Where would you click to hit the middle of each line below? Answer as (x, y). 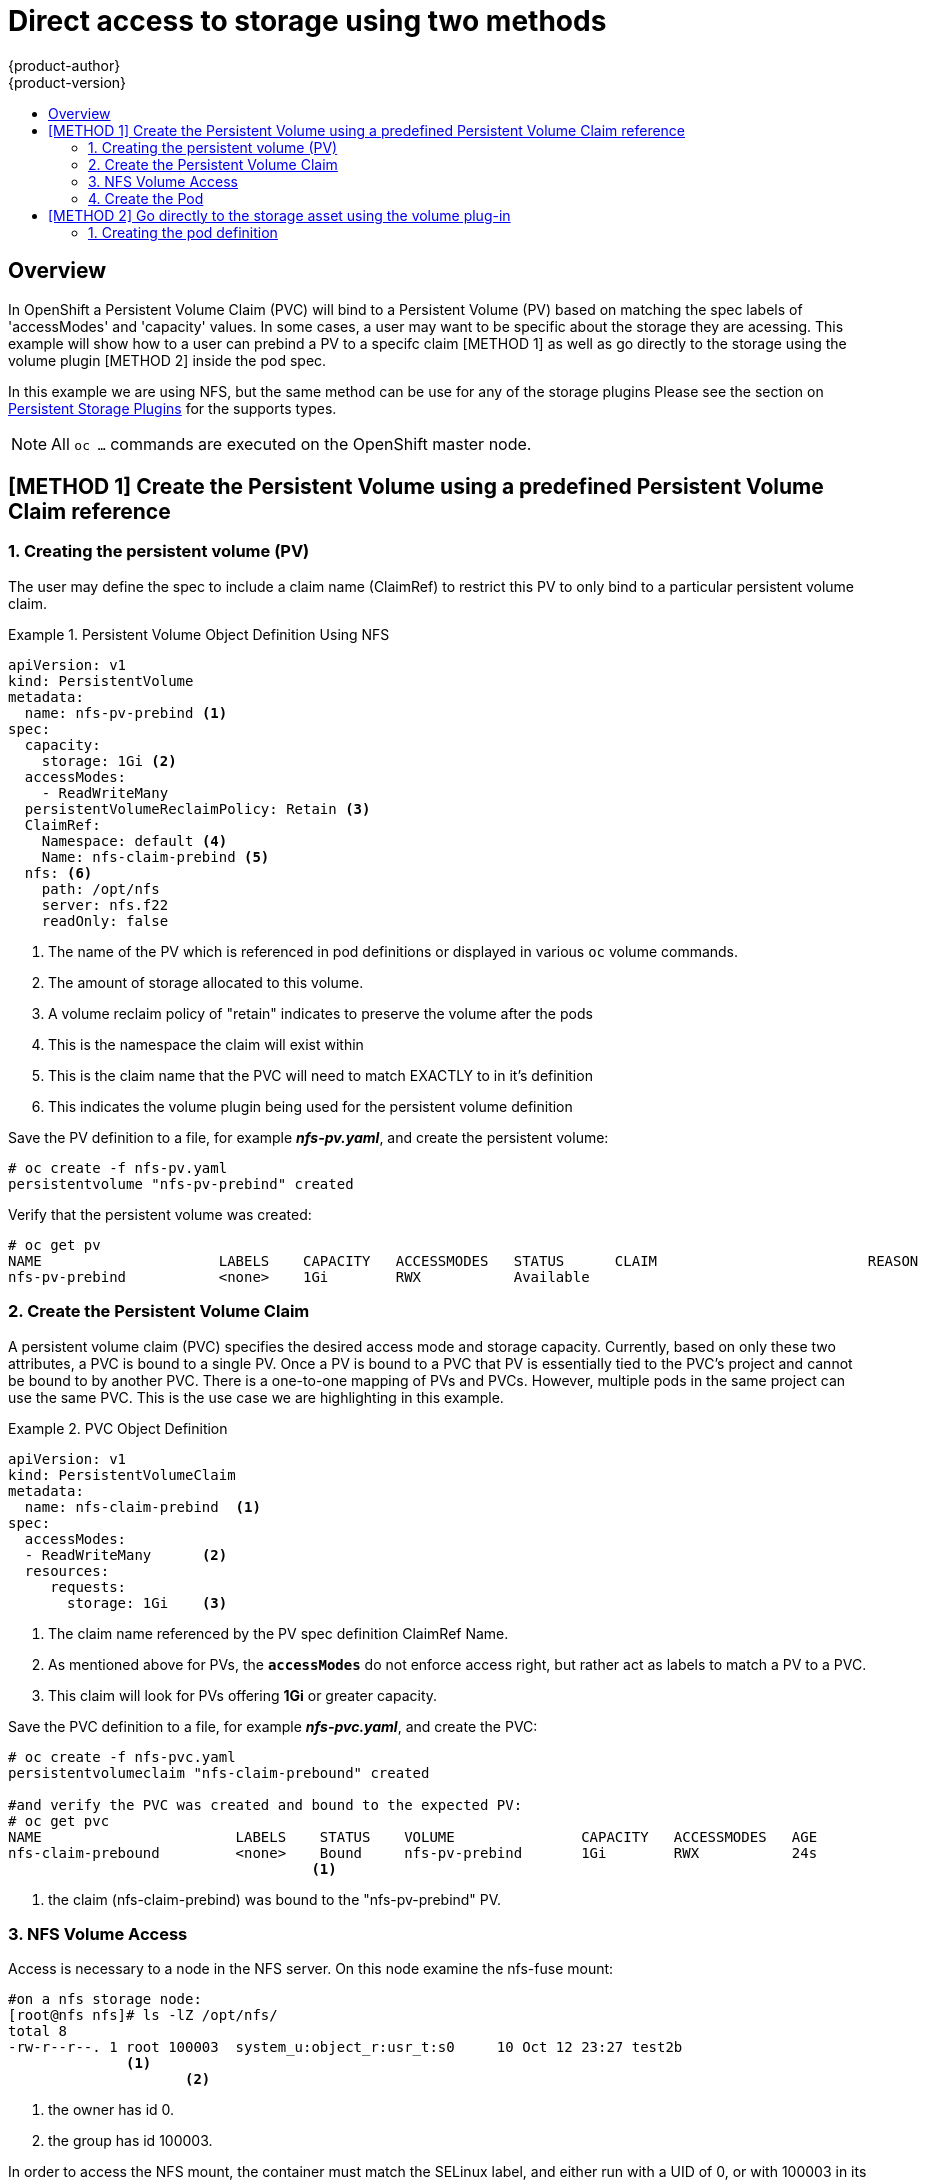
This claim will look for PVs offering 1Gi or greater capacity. (243, 1695)
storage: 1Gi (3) (147, 1602)
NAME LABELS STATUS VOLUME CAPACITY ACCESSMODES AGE (413, 1836)
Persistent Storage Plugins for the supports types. (172, 408)
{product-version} (67, 82)
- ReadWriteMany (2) (126, 1554)
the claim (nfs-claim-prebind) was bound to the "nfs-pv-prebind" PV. (275, 1899)
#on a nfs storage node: (105, 1999)
